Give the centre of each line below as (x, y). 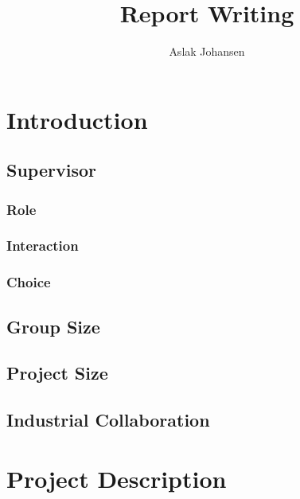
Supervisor (51, 170)
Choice (29, 282)
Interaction (43, 246)
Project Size (57, 373)
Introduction (77, 119)
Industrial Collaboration (108, 420)
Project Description (117, 478)
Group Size (53, 326)
